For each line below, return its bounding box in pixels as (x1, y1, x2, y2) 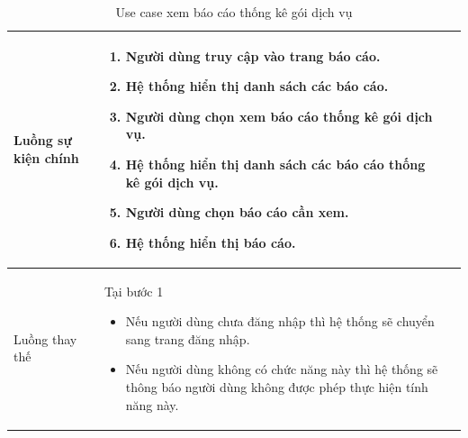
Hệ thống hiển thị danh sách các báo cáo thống (125, 154, 426, 173)
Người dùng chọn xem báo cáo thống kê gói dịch (125, 106, 433, 125)
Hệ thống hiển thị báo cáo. (125, 233, 296, 251)
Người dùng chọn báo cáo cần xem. (125, 203, 349, 222)
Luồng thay (13, 329, 77, 348)
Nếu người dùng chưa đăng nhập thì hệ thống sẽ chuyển (125, 312, 435, 331)
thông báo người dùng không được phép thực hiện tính (125, 377, 428, 396)
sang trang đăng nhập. (125, 329, 250, 348)
